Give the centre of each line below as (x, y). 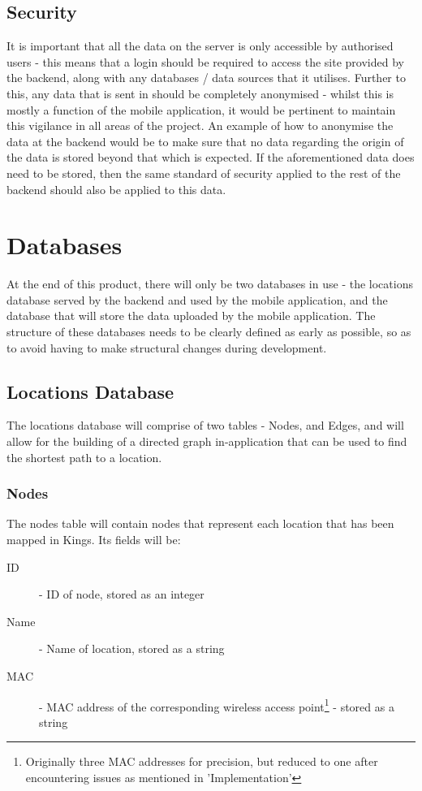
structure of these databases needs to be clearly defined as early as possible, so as (209, 332)
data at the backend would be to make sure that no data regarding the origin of (205, 141)
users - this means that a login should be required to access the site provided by (205, 61)
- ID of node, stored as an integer (122, 594)
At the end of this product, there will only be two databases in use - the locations (210, 284)
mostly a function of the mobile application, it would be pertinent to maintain (201, 109)
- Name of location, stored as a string (132, 648)
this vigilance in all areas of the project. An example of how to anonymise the (200, 125)
